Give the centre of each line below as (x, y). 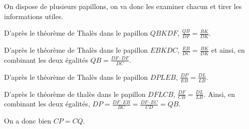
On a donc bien (28, 121)
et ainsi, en (228, 50)
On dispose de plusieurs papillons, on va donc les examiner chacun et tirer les (123, 6)
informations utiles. (34, 16)
